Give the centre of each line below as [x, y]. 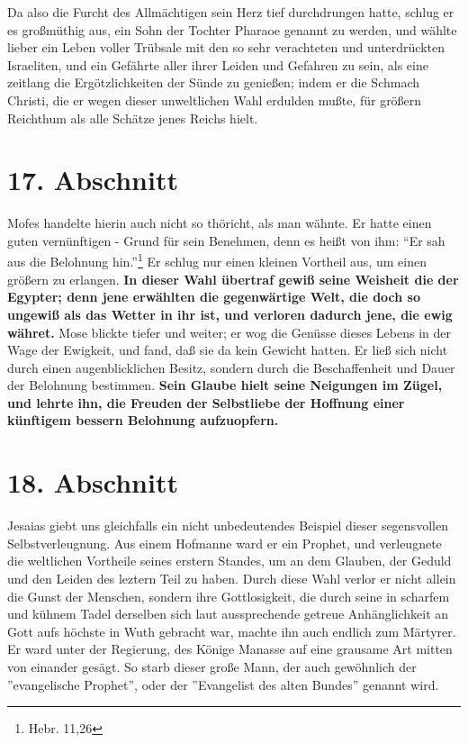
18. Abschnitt [93, 482]
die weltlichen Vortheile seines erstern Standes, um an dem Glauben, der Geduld [229, 561]
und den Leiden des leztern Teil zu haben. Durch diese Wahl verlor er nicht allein [232, 578]
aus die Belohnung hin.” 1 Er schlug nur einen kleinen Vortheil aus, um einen [217, 260]
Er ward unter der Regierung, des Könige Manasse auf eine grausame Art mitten [230, 649]
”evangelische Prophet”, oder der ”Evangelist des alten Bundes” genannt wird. [223, 684]
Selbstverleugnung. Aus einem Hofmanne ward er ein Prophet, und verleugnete [225, 543]
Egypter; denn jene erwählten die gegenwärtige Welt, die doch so [214, 297]
